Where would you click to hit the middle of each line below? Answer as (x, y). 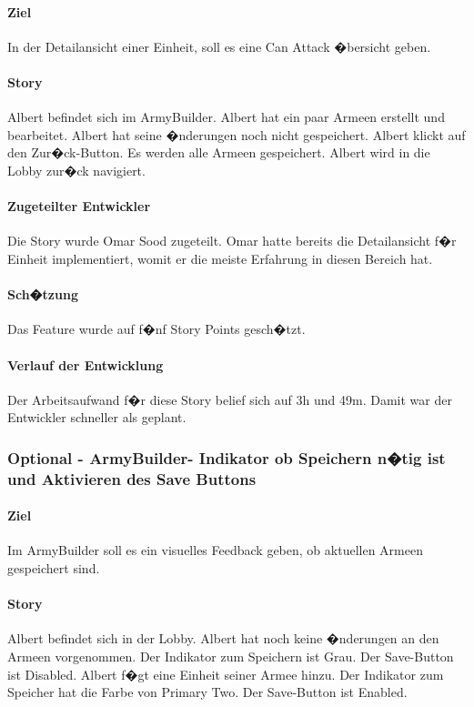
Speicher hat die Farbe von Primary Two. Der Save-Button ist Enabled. (207, 692)
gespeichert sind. (54, 568)
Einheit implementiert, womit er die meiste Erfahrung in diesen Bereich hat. (220, 258)
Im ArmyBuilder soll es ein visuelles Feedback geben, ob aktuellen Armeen (215, 550)
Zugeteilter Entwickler (79, 206)
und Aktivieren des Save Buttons (132, 478)
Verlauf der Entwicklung (86, 364)
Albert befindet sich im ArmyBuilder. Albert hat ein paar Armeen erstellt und (226, 117)
